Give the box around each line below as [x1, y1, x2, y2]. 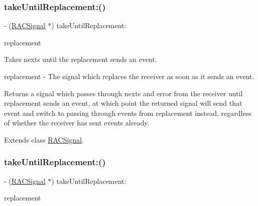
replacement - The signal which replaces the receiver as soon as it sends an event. [4, 71, 254, 81]
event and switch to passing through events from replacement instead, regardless [4, 107, 251, 118]
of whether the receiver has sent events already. [4, 117, 150, 128]
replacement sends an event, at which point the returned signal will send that [4, 98, 242, 108]
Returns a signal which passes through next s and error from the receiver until [4, 88, 243, 98]
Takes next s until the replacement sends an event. [4, 54, 157, 64]
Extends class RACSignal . [4, 134, 84, 145]
